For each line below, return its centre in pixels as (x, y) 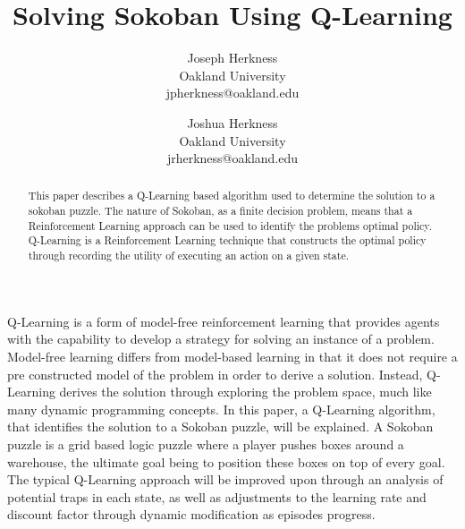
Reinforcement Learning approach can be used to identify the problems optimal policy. (230, 225)
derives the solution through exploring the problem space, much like (245, 392)
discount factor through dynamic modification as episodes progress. (191, 514)
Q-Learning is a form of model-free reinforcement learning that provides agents (224, 321)
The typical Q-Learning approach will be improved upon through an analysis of (225, 479)
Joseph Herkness (232, 58)
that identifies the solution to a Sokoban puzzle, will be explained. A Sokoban (220, 427)
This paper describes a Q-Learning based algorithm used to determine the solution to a (232, 196)
